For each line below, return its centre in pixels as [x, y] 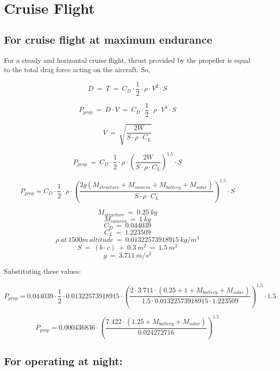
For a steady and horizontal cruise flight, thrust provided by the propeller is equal [127, 60]
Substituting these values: [42, 271]
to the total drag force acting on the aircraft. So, [77, 69]
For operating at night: [64, 361]
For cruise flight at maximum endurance [108, 39]
